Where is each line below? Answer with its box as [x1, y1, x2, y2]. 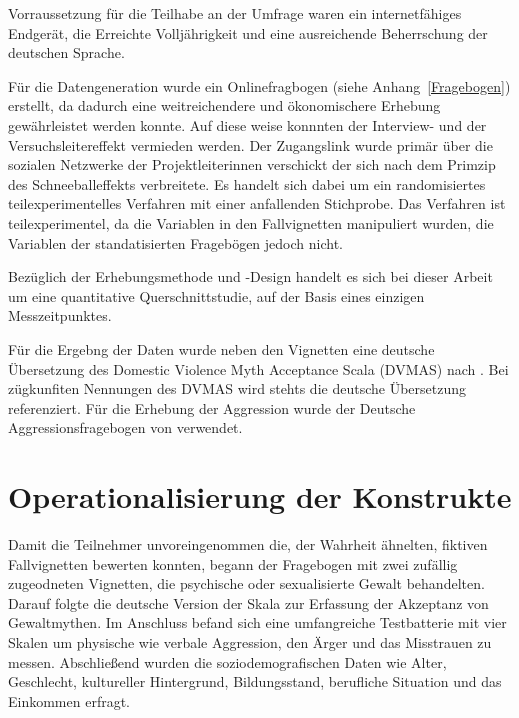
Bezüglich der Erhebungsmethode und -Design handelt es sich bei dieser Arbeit [8, 266, 493, 287]
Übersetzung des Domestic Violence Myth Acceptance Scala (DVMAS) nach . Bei [8, 358, 509, 379]
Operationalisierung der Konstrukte [8, 476, 512, 517]
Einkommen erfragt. [8, 690, 131, 711]
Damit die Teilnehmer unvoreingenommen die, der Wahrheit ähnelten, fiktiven [8, 534, 488, 554]
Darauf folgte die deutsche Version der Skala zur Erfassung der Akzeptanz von [8, 592, 489, 613]
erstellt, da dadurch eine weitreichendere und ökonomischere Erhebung [8, 95, 441, 116]
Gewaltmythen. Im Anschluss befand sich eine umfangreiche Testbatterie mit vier [8, 612, 507, 633]
